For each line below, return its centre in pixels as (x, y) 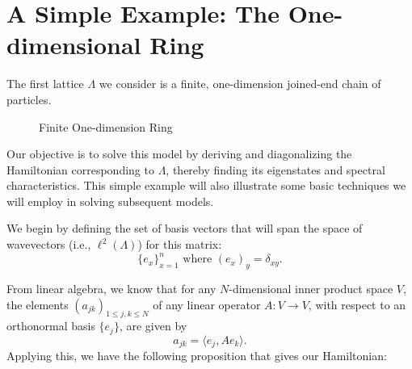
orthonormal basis (51, 326)
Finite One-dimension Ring (106, 126)
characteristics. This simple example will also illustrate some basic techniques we (206, 185)
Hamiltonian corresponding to (80, 169)
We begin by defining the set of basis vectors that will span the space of (185, 228)
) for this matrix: (180, 244)
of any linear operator (207, 304)
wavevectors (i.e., (49, 244)
